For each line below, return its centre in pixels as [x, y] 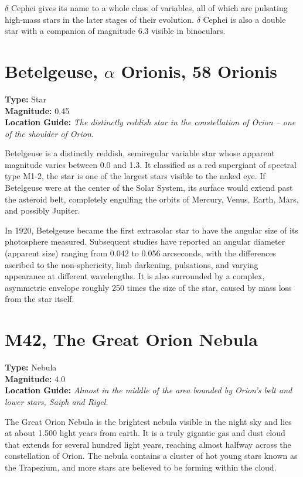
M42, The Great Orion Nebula [131, 339]
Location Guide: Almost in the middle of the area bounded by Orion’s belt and [149, 390]
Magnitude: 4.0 [35, 378]
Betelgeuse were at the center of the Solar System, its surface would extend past [149, 188]
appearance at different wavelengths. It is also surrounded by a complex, [135, 276]
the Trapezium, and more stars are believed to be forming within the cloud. [141, 467]
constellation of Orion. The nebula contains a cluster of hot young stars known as [151, 456]
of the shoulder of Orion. [50, 133]
